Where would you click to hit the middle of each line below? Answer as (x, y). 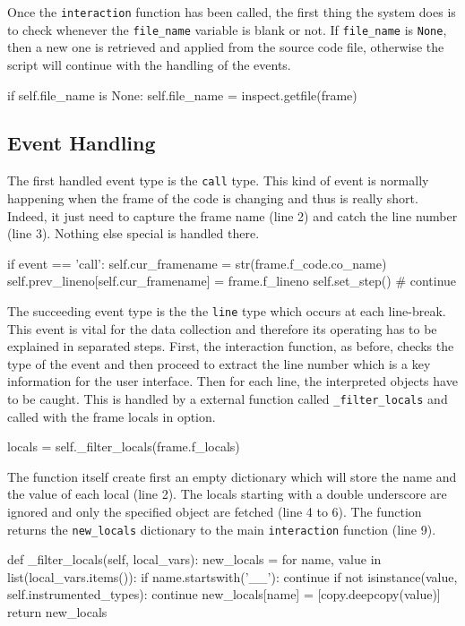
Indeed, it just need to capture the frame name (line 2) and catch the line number (232, 215)
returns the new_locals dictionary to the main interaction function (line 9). (222, 529)
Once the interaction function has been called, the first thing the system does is (232, 12)
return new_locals (57, 612)
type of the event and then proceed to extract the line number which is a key (219, 363)
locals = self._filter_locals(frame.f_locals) (124, 446)
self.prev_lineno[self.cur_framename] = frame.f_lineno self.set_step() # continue (232, 281)
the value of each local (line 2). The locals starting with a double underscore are (227, 494)
